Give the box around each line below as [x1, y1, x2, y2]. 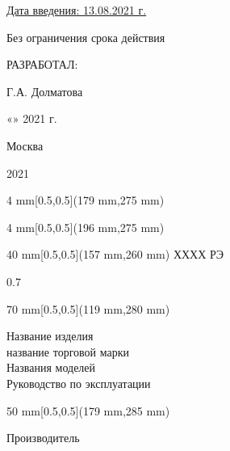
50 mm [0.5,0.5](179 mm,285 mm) [6, 402, 170, 419]
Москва [6, 137, 44, 154]
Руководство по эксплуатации [6, 374, 151, 391]
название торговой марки [6, 343, 130, 360]
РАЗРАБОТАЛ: [6, 56, 78, 73]
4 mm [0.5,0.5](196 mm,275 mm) [6, 218, 165, 235]
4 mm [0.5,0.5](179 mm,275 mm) [6, 192, 165, 209]
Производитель [6, 429, 80, 446]
